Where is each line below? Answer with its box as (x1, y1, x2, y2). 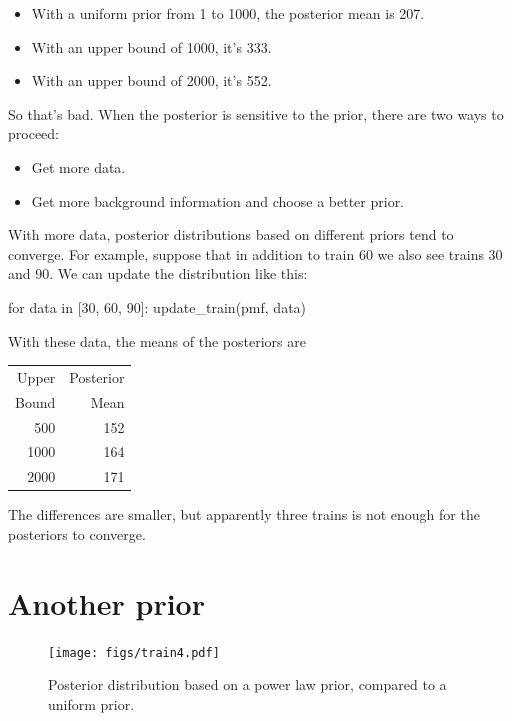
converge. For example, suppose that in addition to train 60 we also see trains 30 (8, 243, 503, 264)
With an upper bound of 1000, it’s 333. (31, 36, 272, 57)
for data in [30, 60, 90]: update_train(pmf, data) (8, 296, 307, 317)
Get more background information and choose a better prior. (31, 190, 405, 211)
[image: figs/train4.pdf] (48, 645, 220, 660)
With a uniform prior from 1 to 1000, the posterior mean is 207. (31, 3, 425, 23)
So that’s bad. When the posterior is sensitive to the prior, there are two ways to (8, 103, 504, 124)
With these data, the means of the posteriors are (8, 330, 306, 351)
